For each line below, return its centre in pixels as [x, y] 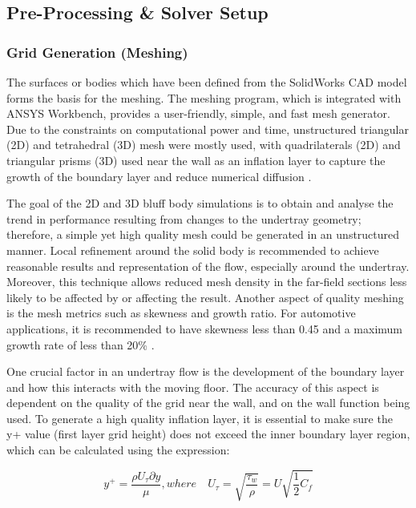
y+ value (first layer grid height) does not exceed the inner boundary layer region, [208, 434]
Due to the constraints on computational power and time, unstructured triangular [208, 129]
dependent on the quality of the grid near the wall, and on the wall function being [208, 403]
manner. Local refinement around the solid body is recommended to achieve [193, 250]
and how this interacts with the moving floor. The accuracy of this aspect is [193, 387]
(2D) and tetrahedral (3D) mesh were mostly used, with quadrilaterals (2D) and [204, 145]
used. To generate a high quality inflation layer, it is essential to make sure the [200, 418]
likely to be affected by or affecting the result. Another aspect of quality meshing [205, 297]
